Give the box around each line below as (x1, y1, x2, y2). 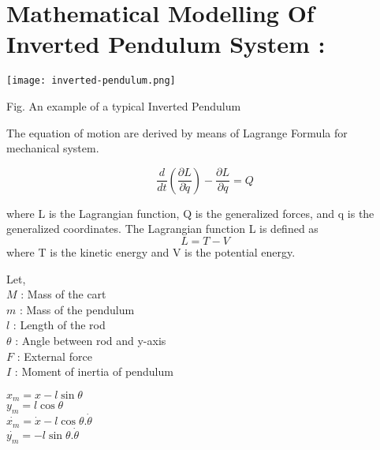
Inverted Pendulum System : (6, 28, 326, 60)
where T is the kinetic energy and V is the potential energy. (6, 243, 296, 260)
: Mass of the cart (20, 286, 106, 302)
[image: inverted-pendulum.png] (6, 75, 176, 87)
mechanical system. (6, 140, 99, 156)
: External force (17, 347, 92, 364)
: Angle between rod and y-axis (15, 332, 166, 348)
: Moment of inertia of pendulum (14, 363, 173, 380)
